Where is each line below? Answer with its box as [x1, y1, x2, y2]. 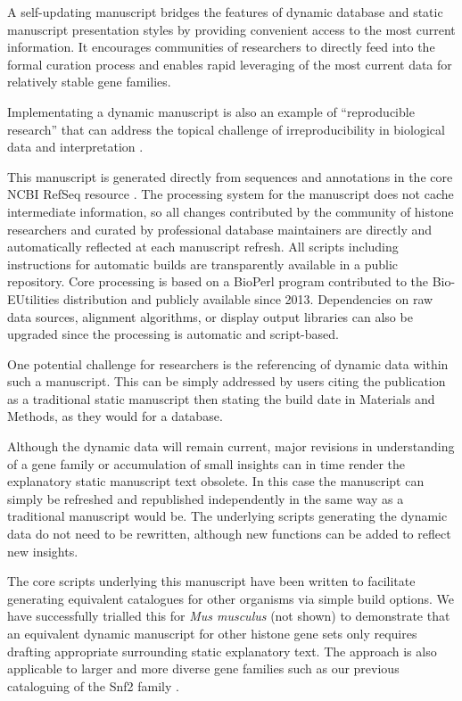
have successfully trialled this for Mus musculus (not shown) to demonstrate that [7, 606, 450, 625]
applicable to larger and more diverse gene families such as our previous [7, 659, 400, 678]
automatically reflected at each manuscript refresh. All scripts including [7, 237, 399, 256]
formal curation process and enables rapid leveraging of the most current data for [7, 54, 452, 73]
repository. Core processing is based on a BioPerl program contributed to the [7, 272, 429, 291]
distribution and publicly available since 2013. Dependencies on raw [62, 289, 433, 308]
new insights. [7, 541, 78, 560]
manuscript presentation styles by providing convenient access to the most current [7, 20, 456, 38]
